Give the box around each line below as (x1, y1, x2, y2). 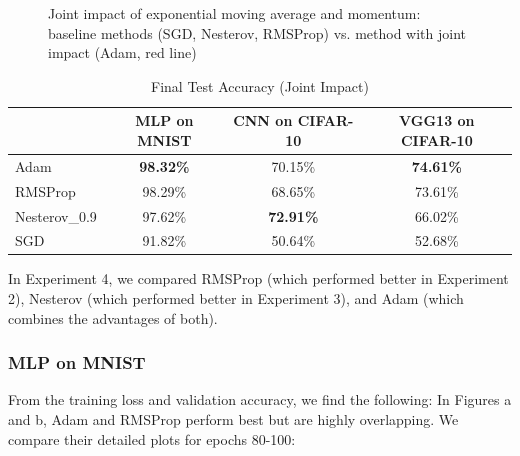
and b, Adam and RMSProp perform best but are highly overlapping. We (8, 409, 459, 430)
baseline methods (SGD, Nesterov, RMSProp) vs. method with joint (48, 22, 466, 43)
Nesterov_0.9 (15, 205, 97, 226)
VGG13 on (399, 110, 475, 131)
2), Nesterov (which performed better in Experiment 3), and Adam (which (8, 288, 464, 309)
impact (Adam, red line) (48, 42, 197, 63)
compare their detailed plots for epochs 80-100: (8, 428, 296, 449)
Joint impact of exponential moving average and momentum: (48, 3, 421, 23)
